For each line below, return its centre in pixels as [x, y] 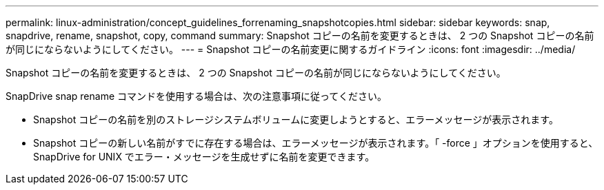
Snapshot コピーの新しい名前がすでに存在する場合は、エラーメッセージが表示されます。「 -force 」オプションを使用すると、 [316, 143]
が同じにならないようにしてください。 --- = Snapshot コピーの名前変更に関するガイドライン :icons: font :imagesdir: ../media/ [291, 49]
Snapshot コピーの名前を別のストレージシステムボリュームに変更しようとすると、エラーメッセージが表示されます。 [296, 119]
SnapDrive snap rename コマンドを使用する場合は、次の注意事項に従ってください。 [196, 96]
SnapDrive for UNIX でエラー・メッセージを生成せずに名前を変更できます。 [204, 157]
